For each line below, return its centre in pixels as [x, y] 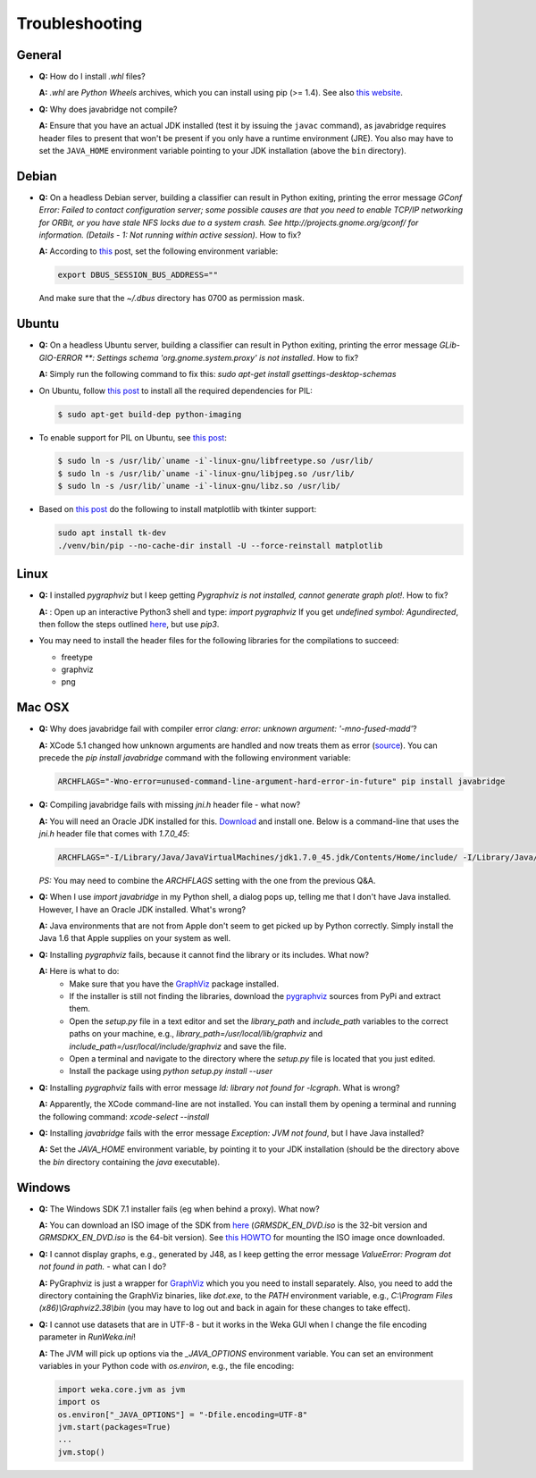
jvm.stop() [81, 1452]
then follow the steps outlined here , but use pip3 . [129, 624]
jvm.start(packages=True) [114, 1427]
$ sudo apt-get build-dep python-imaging [150, 414]
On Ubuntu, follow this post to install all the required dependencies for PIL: [176, 390]
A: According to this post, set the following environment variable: [159, 251]
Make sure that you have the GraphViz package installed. [174, 984]
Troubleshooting [80, 23]
